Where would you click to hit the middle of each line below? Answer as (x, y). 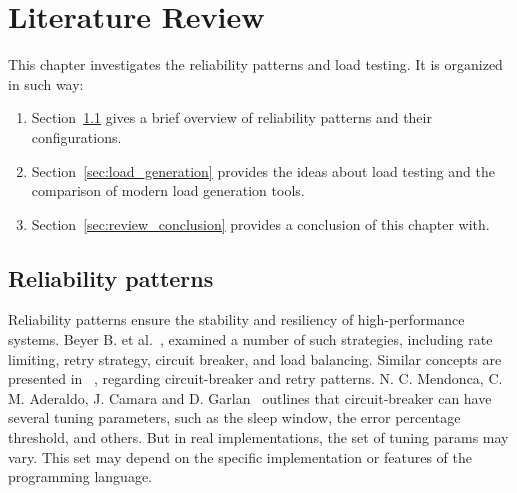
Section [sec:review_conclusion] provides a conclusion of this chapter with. (260, 223)
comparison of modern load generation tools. (168, 190)
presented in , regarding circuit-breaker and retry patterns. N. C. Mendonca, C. (255, 378)
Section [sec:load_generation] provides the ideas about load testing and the (263, 170)
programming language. (80, 476)
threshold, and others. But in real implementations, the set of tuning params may (258, 437)
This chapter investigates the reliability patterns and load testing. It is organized (255, 64)
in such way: (46, 83)
